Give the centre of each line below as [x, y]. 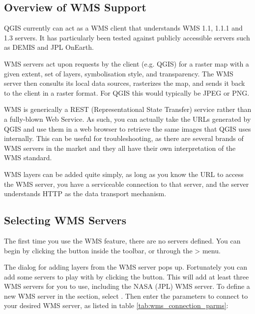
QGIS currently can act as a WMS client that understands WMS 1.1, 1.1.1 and [123, 28]
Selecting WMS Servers [65, 220]
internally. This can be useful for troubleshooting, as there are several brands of [124, 138]
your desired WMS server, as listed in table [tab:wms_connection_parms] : [116, 305]
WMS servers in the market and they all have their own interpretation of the [120, 148]
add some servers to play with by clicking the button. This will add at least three [127, 276]
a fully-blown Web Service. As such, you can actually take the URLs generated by [127, 119]
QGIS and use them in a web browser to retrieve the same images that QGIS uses [127, 128]
